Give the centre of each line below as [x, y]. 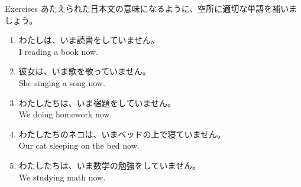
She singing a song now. [62, 82]
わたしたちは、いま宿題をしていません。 [97, 102]
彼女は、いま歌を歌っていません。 [85, 71]
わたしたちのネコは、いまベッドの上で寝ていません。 [122, 134]
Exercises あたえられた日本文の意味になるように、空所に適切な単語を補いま [151, 8]
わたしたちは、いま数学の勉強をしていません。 [109, 165]
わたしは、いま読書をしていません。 [89, 40]
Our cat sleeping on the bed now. [79, 145]
